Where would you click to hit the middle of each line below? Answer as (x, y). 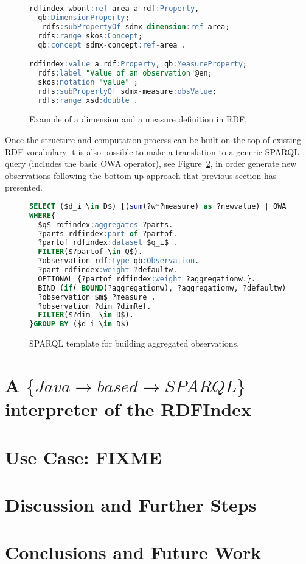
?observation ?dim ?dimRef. (95, 306)
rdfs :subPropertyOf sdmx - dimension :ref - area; (136, 26)
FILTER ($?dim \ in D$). (86, 315)
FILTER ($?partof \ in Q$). (90, 252)
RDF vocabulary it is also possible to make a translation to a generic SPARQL (152, 151)
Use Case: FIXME (83, 456)
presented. (24, 187)
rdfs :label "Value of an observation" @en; (125, 73)
